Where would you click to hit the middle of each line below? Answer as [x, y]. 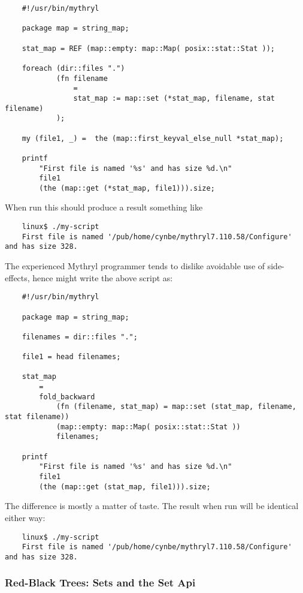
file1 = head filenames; [71, 357]
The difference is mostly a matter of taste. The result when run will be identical [152, 506]
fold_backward [67, 397]
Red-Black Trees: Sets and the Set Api [100, 583]
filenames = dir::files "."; [80, 337]
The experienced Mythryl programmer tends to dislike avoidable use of [135, 266]
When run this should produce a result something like [104, 207]
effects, [17, 277]
